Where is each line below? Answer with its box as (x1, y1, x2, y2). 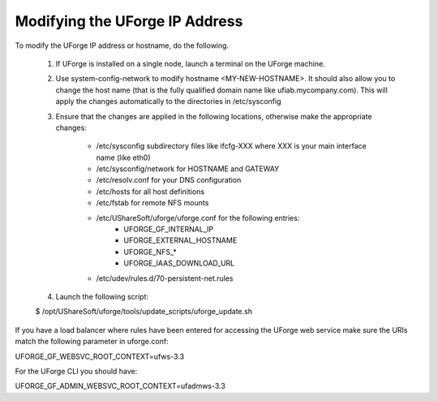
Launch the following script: (55, 291, 149, 301)
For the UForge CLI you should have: (15, 366, 138, 376)
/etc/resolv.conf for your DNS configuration (96, 175, 242, 185)
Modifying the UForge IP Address (15, 12, 243, 30)
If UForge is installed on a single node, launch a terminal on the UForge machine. (55, 58, 325, 68)
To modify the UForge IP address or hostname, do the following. (15, 41, 230, 50)
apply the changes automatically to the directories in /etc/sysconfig (55, 97, 281, 106)
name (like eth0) (96, 153, 151, 162)
